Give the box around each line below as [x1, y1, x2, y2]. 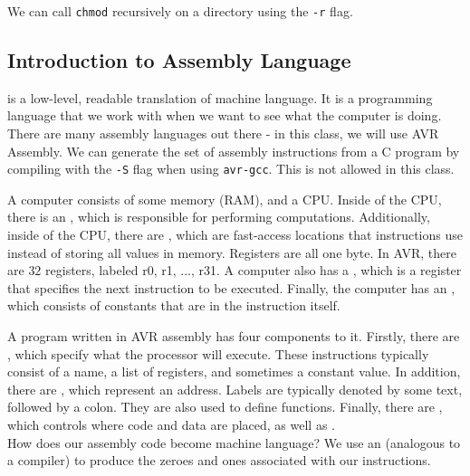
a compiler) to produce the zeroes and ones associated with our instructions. [7, 451, 431, 470]
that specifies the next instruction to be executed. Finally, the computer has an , [7, 278, 456, 297]
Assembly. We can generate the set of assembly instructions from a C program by [7, 141, 460, 160]
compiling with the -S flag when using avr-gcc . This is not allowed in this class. [7, 159, 455, 178]
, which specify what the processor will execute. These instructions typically [7, 344, 429, 363]
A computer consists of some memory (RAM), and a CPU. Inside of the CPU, [7, 189, 442, 208]
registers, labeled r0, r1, [45, 261, 177, 280]
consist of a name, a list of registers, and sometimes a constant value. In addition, [7, 362, 461, 381]
